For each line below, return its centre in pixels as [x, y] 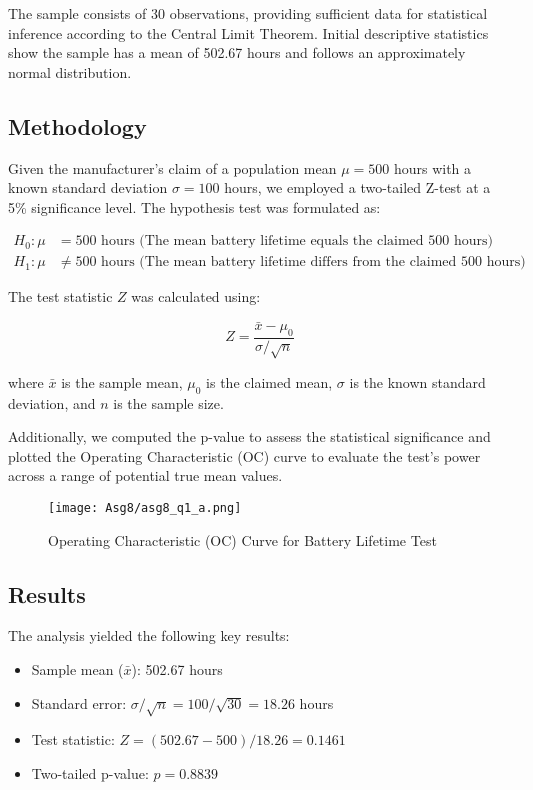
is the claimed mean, [269, 381]
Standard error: [79, 702]
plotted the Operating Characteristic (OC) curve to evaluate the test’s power [244, 455]
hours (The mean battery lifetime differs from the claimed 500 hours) [313, 262]
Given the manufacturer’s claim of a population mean [172, 167]
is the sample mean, [122, 381]
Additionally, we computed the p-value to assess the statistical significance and [249, 436]
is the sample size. [168, 402]
